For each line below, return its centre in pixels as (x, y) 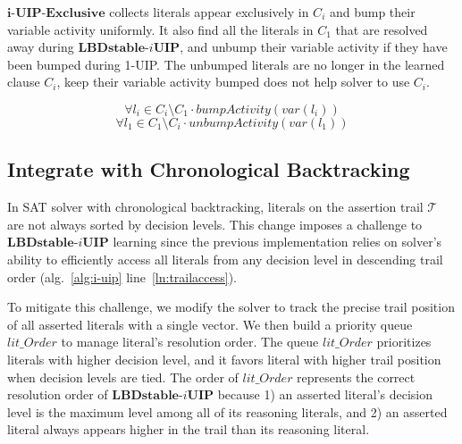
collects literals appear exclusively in (209, 12)
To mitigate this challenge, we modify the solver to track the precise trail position (231, 307)
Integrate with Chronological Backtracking (209, 169)
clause (24, 82)
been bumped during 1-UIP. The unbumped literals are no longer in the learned (226, 64)
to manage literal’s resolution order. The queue (190, 342)
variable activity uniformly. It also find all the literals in (160, 29)
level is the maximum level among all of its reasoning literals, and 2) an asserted (227, 411)
